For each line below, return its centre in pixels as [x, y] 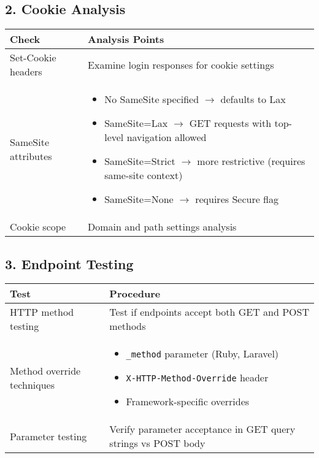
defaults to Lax [253, 99]
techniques [32, 384]
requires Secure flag [237, 199]
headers [26, 72]
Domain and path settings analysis [162, 227]
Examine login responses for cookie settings [181, 64]
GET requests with [230, 123]
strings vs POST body [157, 443]
